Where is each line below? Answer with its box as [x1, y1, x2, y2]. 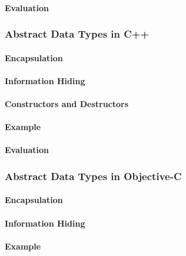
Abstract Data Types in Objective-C [5, 168, 182, 183]
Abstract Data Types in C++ [5, 26, 150, 41]
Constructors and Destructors [5, 98, 129, 109]
